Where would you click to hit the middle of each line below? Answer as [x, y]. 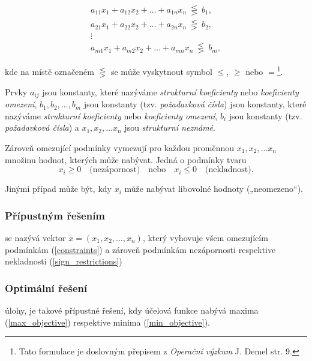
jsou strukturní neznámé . [170, 127]
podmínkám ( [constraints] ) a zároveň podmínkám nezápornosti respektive [140, 249]
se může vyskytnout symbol [161, 71]
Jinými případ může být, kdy [58, 189]
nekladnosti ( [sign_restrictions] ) [64, 261]
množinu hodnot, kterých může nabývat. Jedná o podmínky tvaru [126, 159]
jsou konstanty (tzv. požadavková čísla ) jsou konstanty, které [195, 104]
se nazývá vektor [35, 238]
